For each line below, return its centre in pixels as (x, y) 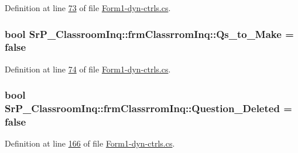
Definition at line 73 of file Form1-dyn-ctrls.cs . (88, 8)
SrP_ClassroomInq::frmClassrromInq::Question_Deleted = (148, 108)
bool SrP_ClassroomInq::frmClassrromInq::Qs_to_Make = (149, 34)
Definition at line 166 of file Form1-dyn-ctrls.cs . (90, 143)
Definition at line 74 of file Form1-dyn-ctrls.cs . (88, 69)
